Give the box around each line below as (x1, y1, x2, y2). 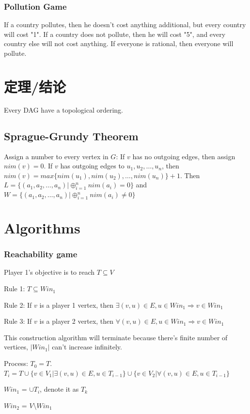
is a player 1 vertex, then (39, 299, 114, 310)
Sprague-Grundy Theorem (4, 128, 139, 143)
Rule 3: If (4, 316, 32, 326)
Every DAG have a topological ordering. (4, 104, 124, 115)
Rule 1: (4, 283, 25, 294)
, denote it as (40, 384, 79, 394)
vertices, (4, 342, 28, 352)
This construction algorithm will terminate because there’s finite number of (4, 332, 228, 342)
